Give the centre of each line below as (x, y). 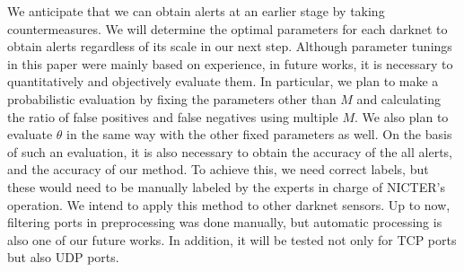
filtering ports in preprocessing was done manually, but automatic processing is (225, 222)
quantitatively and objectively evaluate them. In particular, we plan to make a (223, 81)
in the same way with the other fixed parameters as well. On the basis (259, 134)
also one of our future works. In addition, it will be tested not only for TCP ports (232, 239)
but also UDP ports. (63, 257)
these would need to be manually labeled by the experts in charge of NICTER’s (226, 186)
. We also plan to (402, 116)
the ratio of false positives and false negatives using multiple (173, 116)
